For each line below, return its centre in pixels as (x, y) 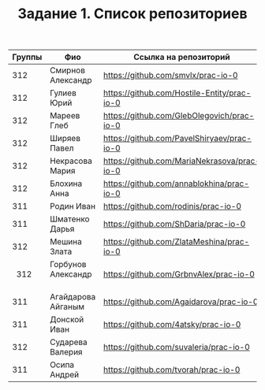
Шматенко (70, 219)
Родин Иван (73, 206)
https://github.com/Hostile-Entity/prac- (177, 93)
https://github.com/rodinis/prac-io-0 (173, 206)
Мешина (66, 242)
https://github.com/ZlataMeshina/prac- (177, 242)
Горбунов (68, 265)
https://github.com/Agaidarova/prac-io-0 (181, 302)
